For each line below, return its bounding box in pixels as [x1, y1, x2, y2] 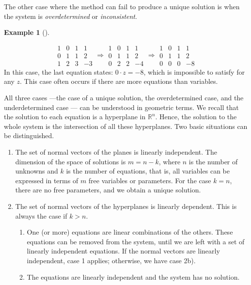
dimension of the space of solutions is [15, 156, 126, 166]
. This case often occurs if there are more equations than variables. [19, 76, 218, 86]
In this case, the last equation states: [4, 66, 113, 77]
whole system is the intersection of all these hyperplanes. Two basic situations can [4, 121, 248, 131]
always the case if [15, 210, 67, 221]
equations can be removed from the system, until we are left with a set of [27, 236, 245, 246]
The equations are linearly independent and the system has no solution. [27, 271, 240, 282]
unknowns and [15, 166, 58, 176]
